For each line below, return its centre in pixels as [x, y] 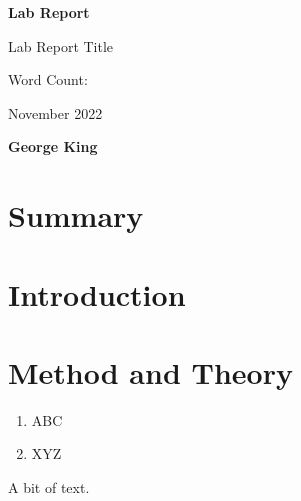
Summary [76, 215]
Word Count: [48, 79]
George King [53, 146]
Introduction [97, 293]
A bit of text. [49, 487]
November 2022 [55, 112]
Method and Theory [150, 371]
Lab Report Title [61, 45]
